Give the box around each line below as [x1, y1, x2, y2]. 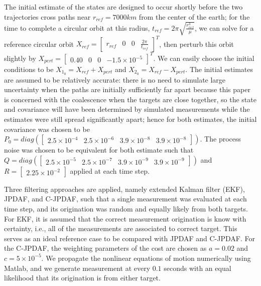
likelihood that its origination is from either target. [4, 272, 161, 283]
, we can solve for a [195, 22, 254, 33]
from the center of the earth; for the [139, 11, 250, 22]
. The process [200, 133, 241, 144]
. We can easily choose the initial [153, 52, 254, 63]
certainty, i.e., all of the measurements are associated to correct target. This [4, 223, 237, 234]
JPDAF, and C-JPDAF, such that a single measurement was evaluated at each [4, 193, 247, 204]
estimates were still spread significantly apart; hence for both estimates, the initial [4, 113, 257, 124]
